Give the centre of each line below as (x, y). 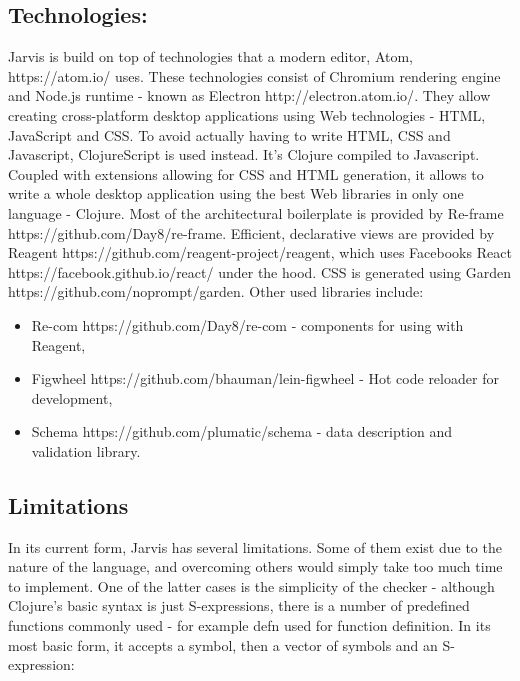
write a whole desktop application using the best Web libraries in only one (236, 193)
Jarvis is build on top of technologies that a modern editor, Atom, (211, 56)
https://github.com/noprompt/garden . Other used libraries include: (216, 291)
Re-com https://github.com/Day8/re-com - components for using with (247, 324)
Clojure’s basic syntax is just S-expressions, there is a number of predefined (239, 605)
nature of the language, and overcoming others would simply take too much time (255, 566)
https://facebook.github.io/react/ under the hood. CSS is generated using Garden (260, 271)
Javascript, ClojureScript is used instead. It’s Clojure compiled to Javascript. (244, 154)
